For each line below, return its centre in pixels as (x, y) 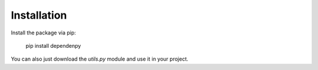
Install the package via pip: (44, 33)
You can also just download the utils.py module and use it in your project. (100, 59)
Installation (39, 15)
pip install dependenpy (53, 45)
